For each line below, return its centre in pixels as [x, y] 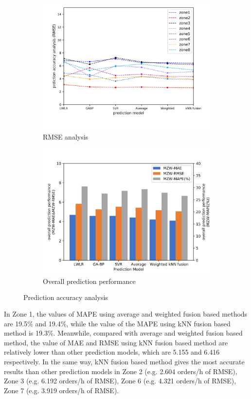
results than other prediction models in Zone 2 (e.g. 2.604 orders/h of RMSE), [121, 371]
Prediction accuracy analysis [66, 297]
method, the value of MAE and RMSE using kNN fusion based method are [116, 342]
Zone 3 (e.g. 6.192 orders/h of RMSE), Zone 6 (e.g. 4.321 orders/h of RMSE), [120, 381]
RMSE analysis [66, 136]
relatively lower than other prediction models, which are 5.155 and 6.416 [112, 352]
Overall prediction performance [89, 281]
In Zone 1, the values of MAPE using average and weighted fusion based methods [126, 313]
